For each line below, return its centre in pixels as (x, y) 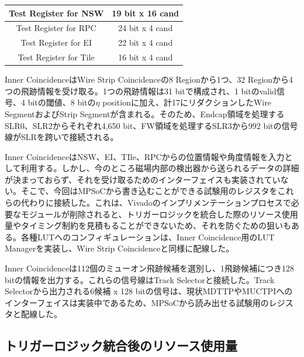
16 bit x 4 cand (146, 57)
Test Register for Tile (56, 57)
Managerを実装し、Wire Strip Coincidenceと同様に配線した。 (120, 248)
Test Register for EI (56, 42)
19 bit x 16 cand (146, 13)
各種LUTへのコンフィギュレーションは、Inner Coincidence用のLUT (148, 237)
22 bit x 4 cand (146, 42)
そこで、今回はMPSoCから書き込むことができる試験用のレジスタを (149, 191)
